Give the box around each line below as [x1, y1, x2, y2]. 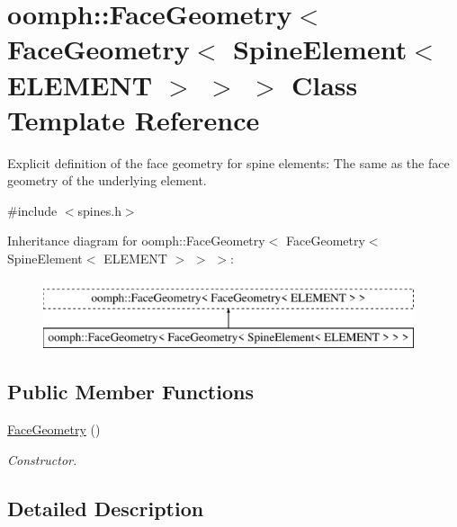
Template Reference [7, 101, 260, 138]
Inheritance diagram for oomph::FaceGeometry [7, 231, 265, 250]
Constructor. [7, 450, 77, 469]
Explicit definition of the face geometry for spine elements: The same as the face [7, 153, 450, 172]
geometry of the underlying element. [7, 171, 207, 190]
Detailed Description [7, 494, 204, 522]
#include [7, 201, 58, 219]
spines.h [77, 201, 121, 219]
